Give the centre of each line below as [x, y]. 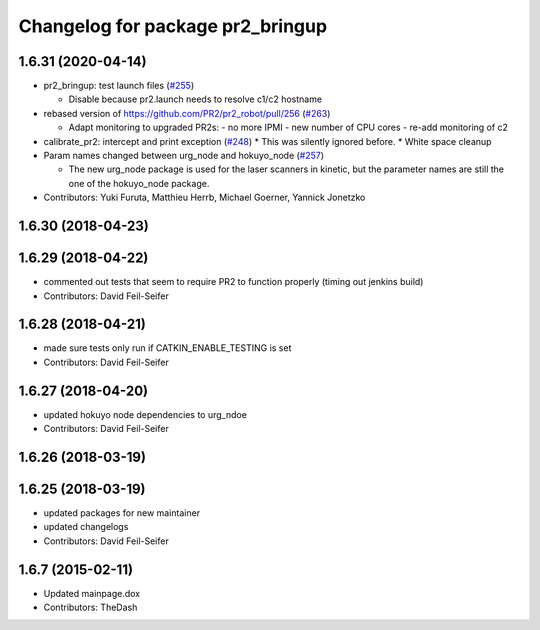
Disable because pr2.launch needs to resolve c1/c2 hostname [195, 99]
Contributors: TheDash [90, 607]
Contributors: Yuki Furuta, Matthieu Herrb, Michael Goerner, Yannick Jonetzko [204, 197]
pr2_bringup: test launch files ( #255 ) [119, 86]
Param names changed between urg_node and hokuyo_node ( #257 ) [184, 156]
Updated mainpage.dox [91, 593]
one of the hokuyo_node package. [139, 183]
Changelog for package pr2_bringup [173, 26]
